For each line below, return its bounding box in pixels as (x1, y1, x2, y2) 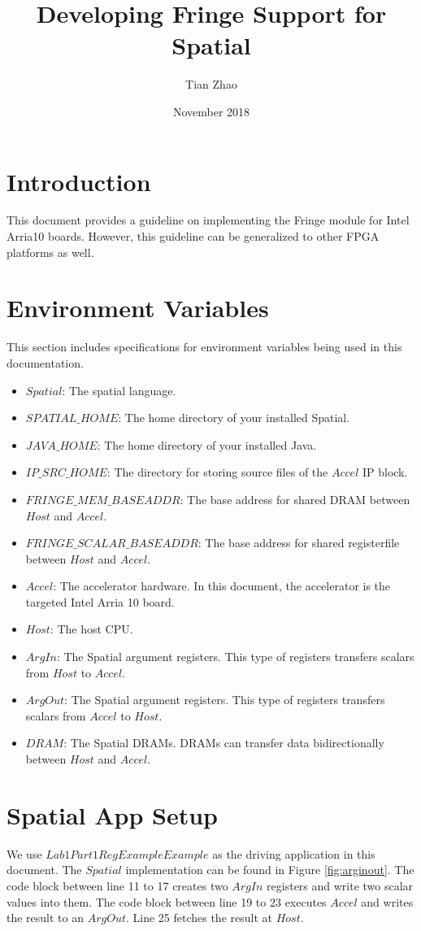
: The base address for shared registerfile (197, 534, 400, 551)
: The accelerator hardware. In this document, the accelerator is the (53, 577, 391, 594)
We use (7, 845, 42, 862)
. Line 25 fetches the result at (125, 909, 272, 926)
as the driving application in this (212, 845, 375, 862)
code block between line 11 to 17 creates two (7, 877, 228, 894)
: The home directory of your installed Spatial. (118, 409, 350, 426)
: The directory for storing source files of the (106, 463, 328, 481)
